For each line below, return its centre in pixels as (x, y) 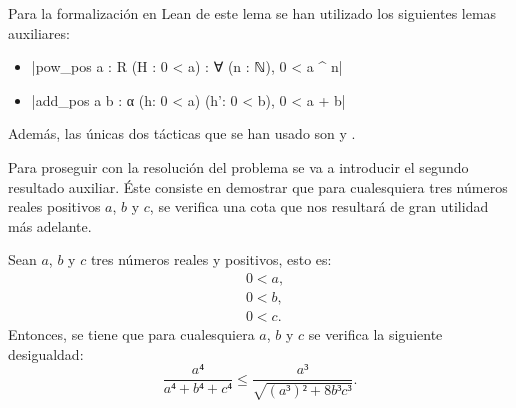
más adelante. (50, 225)
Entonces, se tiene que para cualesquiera (131, 334)
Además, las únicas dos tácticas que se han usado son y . (182, 133)
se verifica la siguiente (375, 334)
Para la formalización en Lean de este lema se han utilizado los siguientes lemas (252, 13)
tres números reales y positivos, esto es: (211, 259)
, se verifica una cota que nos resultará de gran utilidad (319, 206)
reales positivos (54, 206)
